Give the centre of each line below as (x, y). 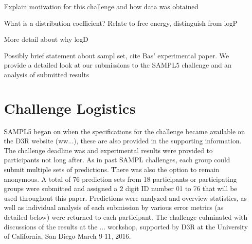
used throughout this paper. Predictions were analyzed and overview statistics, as (126, 198)
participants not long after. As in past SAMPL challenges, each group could (117, 160)
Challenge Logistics (70, 108)
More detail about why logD (46, 39)
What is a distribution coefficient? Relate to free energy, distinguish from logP (121, 23)
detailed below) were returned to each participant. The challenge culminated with (126, 217)
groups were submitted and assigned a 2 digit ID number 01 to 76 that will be (121, 188)
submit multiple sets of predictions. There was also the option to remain (112, 169)
